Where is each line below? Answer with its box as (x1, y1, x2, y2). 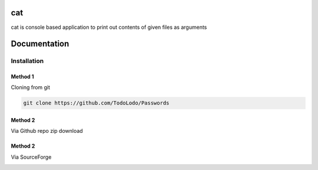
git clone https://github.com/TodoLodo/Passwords (23, 100, 170, 106)
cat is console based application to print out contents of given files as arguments (11, 24, 207, 31)
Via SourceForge (11, 153, 52, 161)
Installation (11, 57, 44, 65)
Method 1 (11, 73, 35, 80)
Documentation (11, 39, 69, 49)
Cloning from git (11, 84, 50, 91)
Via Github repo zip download (11, 127, 83, 135)
